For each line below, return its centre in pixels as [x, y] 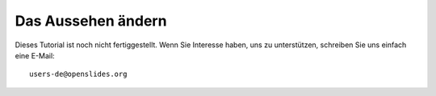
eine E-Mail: [35, 55]
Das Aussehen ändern [91, 21]
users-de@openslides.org [78, 74]
